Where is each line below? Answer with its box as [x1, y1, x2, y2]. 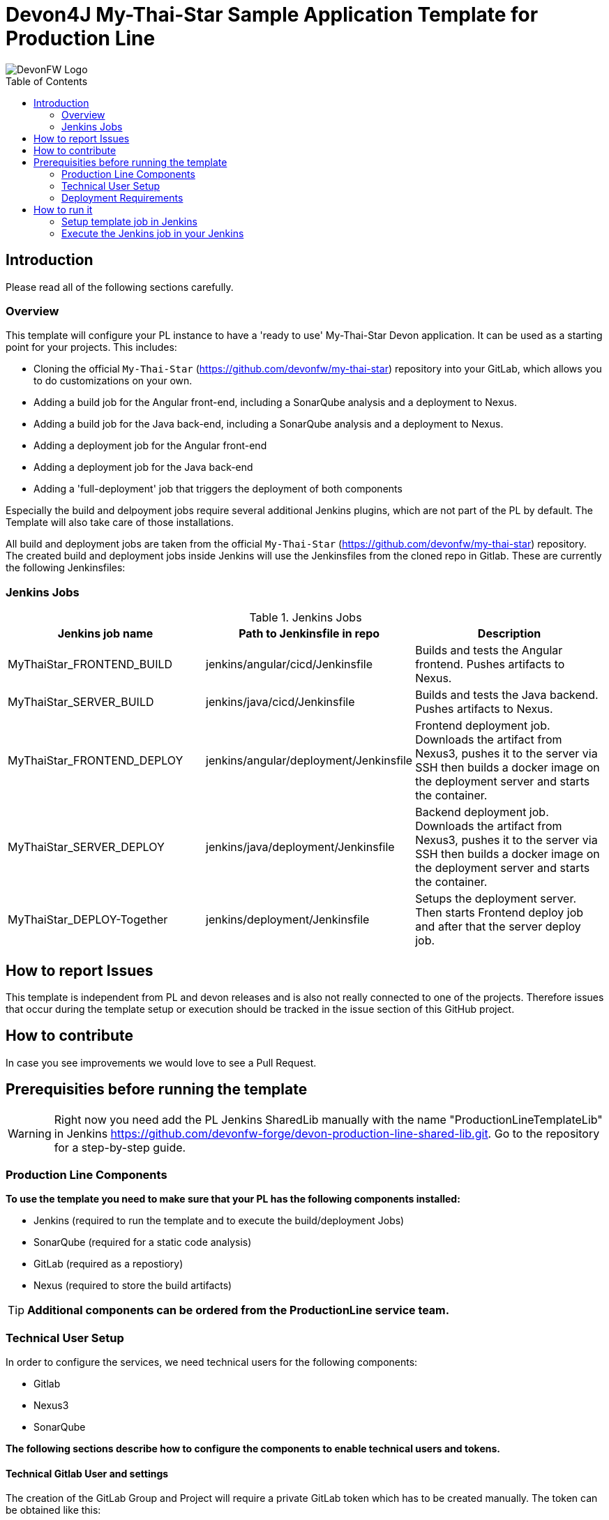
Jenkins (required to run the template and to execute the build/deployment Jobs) [33, 1214, 405, 1227]
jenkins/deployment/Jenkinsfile [206, 912, 370, 927]
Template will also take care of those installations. [6, 516, 234, 529]
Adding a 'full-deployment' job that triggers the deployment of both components [33, 483, 403, 495]
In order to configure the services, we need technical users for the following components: [6, 1356, 418, 1369]
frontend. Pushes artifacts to [415, 657, 565, 672]
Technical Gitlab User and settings [6, 1467, 169, 1480]
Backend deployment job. [415, 805, 549, 820]
